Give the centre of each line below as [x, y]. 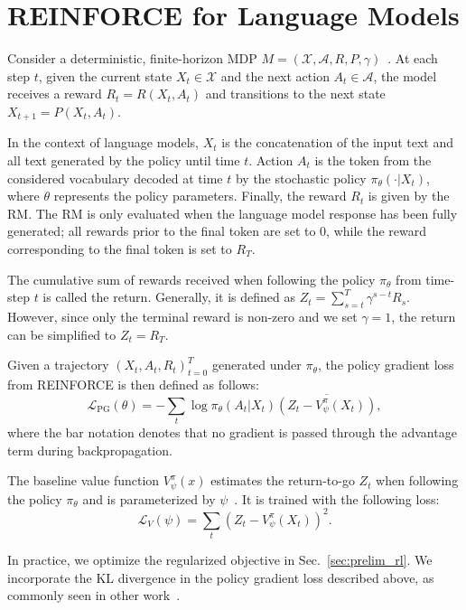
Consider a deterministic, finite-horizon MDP [132, 58]
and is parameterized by [149, 498]
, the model [405, 75]
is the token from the [373, 160]
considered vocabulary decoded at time [115, 178]
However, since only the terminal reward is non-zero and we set [182, 316]
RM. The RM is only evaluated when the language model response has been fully [233, 213]
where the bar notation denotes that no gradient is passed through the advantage [232, 432]
